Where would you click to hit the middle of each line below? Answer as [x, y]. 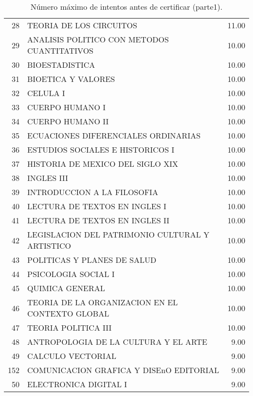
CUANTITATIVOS [61, 50]
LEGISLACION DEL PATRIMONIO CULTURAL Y [118, 234]
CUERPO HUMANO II [68, 121]
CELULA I [46, 93]
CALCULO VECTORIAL [72, 356]
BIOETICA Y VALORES [71, 79]
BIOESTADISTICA [61, 65]
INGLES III [48, 178]
